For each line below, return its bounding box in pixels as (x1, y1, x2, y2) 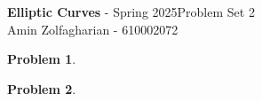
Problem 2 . (7, 79, 76, 97)
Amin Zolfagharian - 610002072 (7, 19, 179, 38)
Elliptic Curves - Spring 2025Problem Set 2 (7, 3, 255, 20)
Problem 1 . (7, 50, 76, 68)
